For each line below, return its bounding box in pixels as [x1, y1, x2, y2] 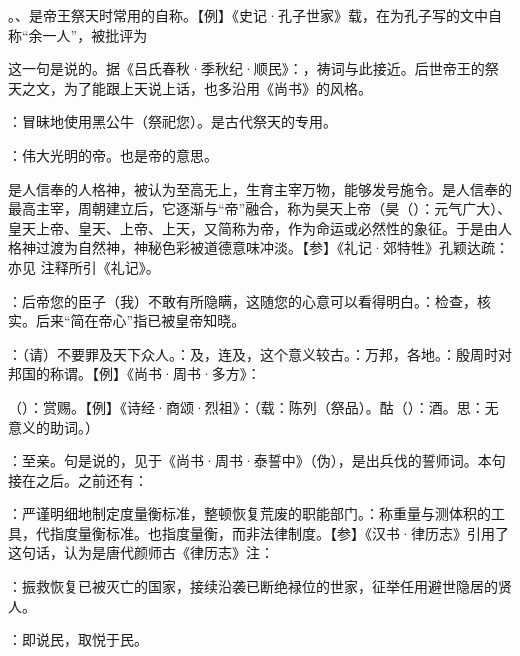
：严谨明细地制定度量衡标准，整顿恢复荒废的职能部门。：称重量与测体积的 [8, 503, 491, 524]
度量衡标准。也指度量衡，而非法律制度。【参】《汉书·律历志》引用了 [63, 522, 509, 543]
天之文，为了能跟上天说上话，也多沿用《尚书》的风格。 [8, 77, 372, 98]
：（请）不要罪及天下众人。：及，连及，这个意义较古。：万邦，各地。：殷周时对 [8, 343, 512, 364]
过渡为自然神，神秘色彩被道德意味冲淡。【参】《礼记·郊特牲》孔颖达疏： [35, 237, 509, 258]
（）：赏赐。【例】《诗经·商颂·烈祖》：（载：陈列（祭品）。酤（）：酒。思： [8, 396, 485, 417]
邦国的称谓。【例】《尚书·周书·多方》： [8, 363, 261, 384]
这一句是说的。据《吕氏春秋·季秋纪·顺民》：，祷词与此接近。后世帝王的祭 [8, 58, 499, 79]
